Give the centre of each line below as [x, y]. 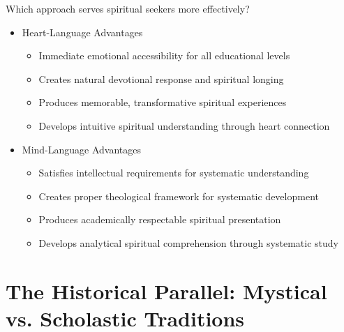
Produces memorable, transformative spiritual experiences [163, 102]
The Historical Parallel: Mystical [166, 290]
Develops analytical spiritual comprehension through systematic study [188, 242]
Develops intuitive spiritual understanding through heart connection [184, 125]
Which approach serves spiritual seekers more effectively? [128, 8]
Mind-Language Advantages [82, 149]
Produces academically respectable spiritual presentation [160, 219]
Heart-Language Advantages [82, 32]
